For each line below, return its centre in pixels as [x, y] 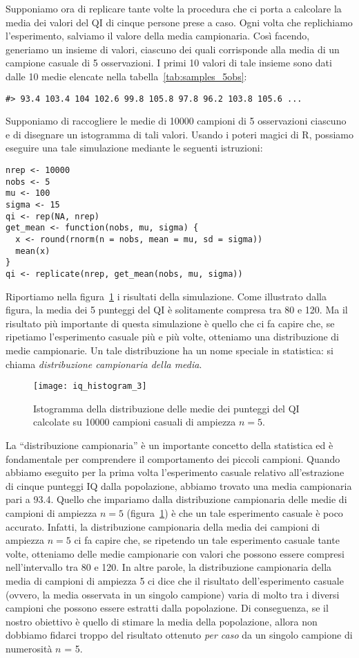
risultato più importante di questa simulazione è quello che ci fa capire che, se [170, 323]
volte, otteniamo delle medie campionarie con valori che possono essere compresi [175, 553]
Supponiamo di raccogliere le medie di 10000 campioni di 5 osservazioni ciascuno [176, 121]
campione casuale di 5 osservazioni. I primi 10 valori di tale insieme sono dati [169, 63]
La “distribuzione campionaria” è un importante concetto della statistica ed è [169, 445]
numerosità [29, 648]
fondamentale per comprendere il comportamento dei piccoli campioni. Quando [173, 458]
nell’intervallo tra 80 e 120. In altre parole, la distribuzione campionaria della [169, 567]
